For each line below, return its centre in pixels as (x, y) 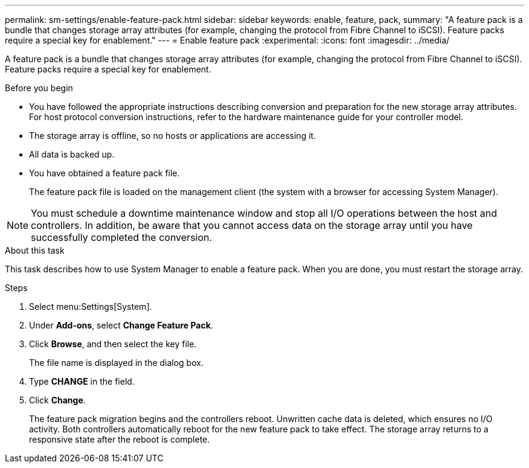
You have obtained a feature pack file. (104, 173)
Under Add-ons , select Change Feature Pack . (121, 325)
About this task (35, 250)
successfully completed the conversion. (122, 237)
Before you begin (39, 88)
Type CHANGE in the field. (82, 381)
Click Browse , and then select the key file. (113, 344)
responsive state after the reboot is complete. (120, 439)
